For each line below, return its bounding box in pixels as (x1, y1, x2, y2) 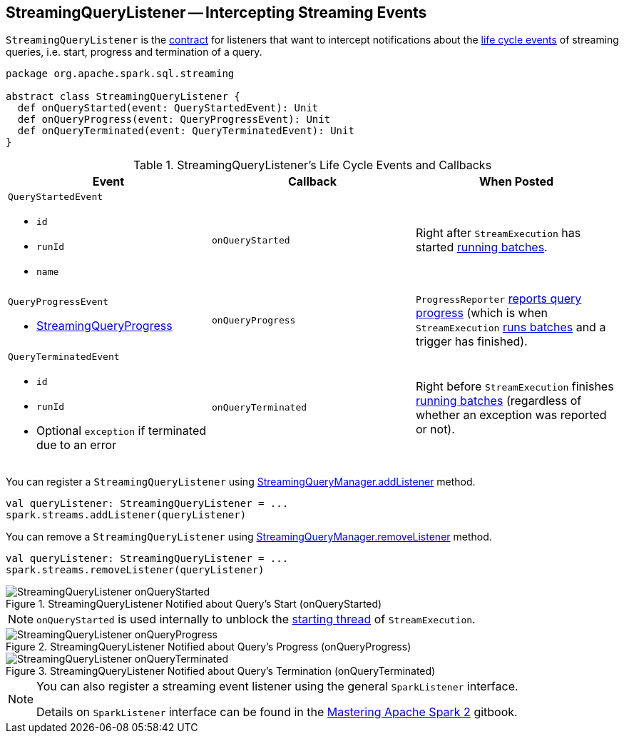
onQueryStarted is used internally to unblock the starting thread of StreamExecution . (36, 612, 476, 627)
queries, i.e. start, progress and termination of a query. (6, 46, 262, 59)
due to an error (36, 438, 117, 453)
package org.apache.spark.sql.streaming (6, 68, 235, 80)
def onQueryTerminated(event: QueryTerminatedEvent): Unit (17, 125, 354, 137)
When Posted (479, 174, 554, 189)
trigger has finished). (415, 334, 528, 349)
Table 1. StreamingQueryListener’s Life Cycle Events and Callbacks (133, 158, 492, 173)
